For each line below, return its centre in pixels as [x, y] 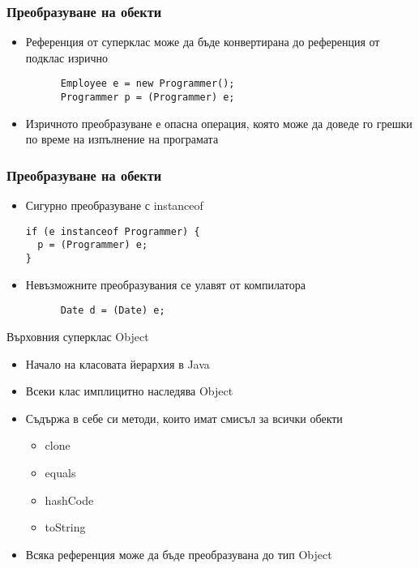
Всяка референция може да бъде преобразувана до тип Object [179, 554]
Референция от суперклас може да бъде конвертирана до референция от [203, 42]
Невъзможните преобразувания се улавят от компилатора [165, 284]
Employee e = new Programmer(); [148, 84]
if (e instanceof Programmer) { [113, 231]
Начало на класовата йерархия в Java [118, 363]
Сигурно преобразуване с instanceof [114, 205]
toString [65, 527]
